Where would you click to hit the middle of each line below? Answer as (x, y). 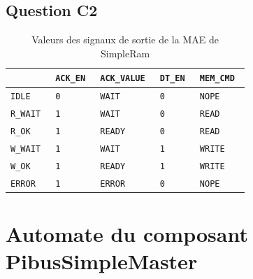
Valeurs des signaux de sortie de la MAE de (125, 40)
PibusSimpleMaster (102, 261)
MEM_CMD (217, 79)
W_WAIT (26, 149)
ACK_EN (71, 79)
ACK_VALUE (123, 79)
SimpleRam (125, 53)
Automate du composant (127, 234)
